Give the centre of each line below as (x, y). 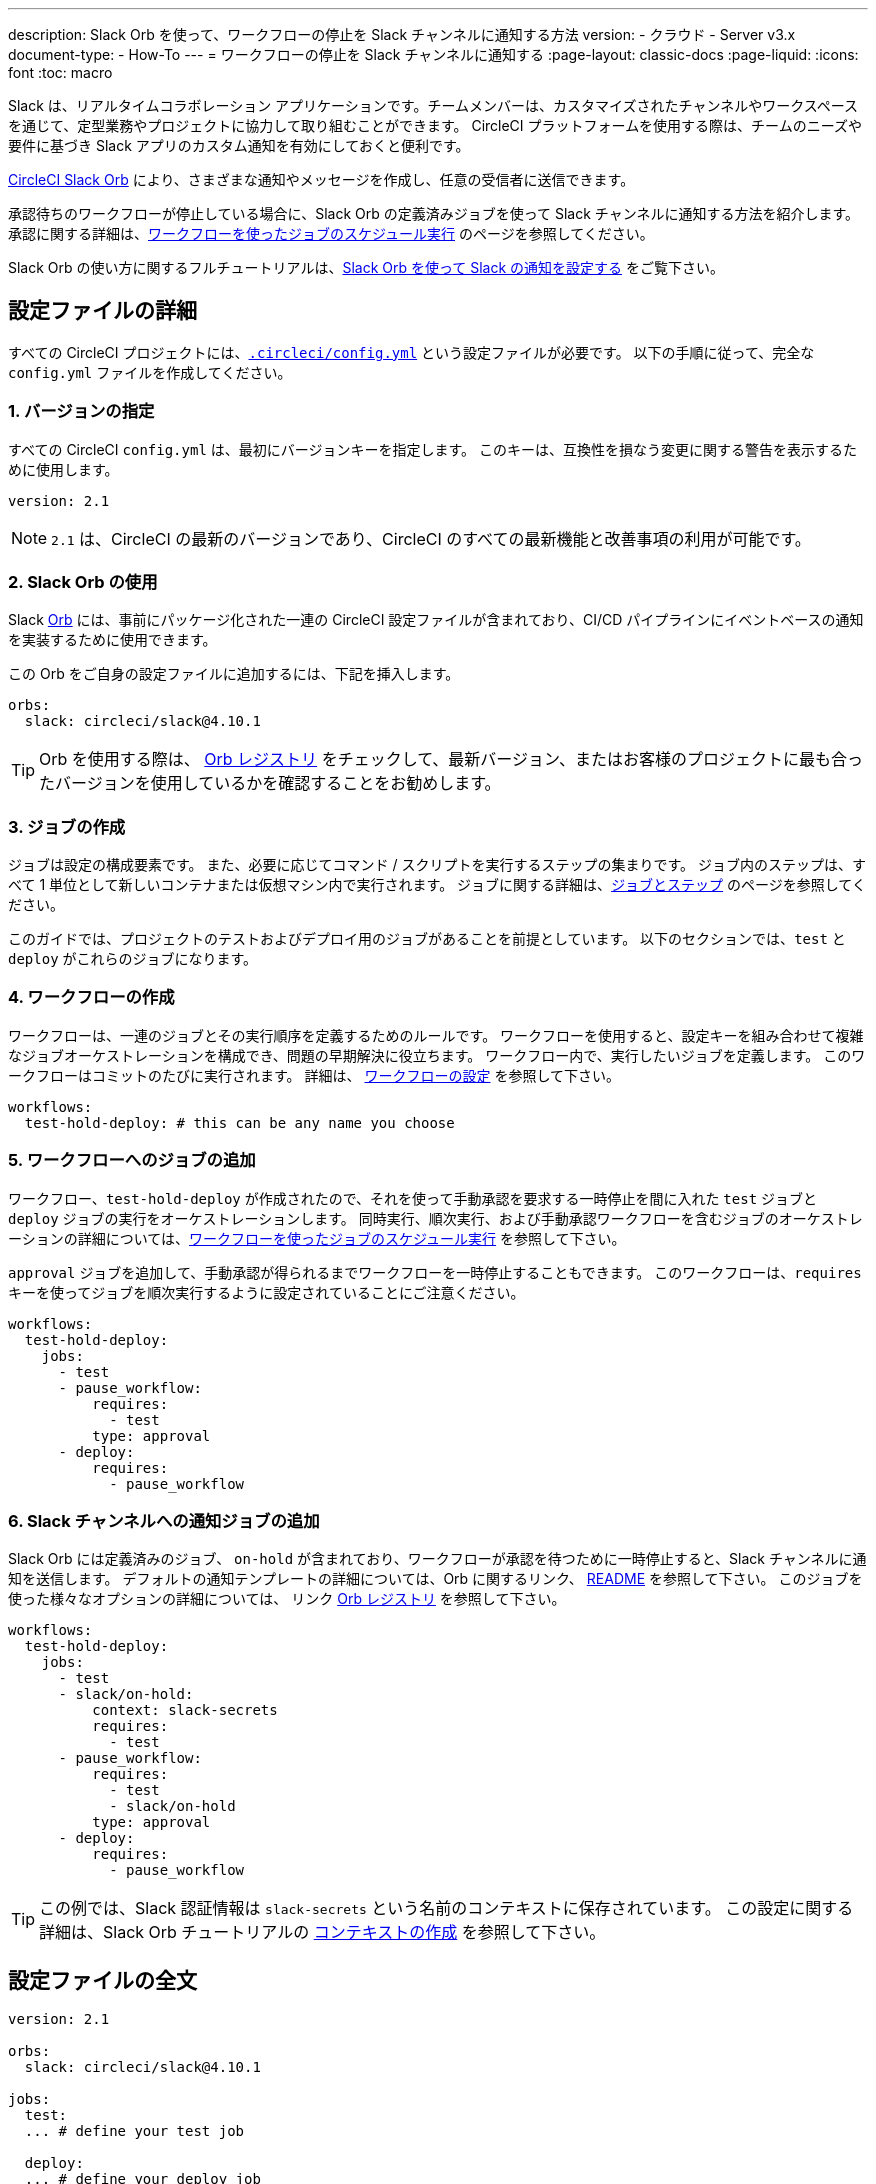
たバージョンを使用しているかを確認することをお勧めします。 (270, 783)
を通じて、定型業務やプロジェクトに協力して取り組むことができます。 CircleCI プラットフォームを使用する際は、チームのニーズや (435, 125)
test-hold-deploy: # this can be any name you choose (239, 1122)
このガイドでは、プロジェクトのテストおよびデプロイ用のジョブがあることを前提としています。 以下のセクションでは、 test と (427, 939)
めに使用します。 (63, 469)
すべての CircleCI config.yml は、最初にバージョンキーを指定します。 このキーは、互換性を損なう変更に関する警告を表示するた (433, 449)
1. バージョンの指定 (81, 411)
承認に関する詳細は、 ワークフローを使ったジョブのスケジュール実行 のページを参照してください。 (331, 233)
